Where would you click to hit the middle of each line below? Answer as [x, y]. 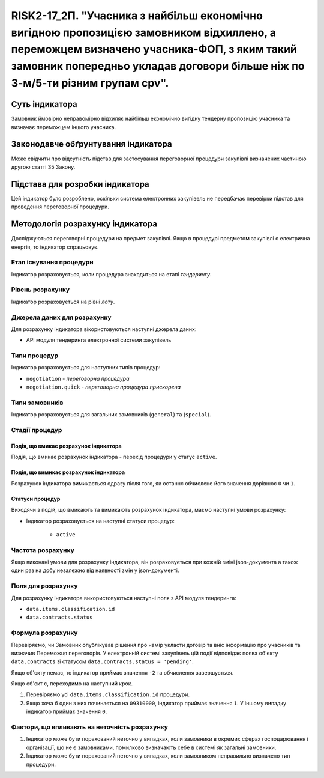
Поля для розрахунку [44, 586]
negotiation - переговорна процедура [78, 378]
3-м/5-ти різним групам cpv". [90, 83]
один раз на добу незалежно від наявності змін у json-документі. [95, 570]
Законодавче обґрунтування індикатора [91, 144]
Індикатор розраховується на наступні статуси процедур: [100, 521]
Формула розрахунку [44, 633]
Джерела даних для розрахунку [61, 317]
